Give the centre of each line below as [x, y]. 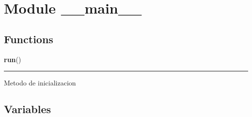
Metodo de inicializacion [40, 83]
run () [13, 59]
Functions [29, 39]
